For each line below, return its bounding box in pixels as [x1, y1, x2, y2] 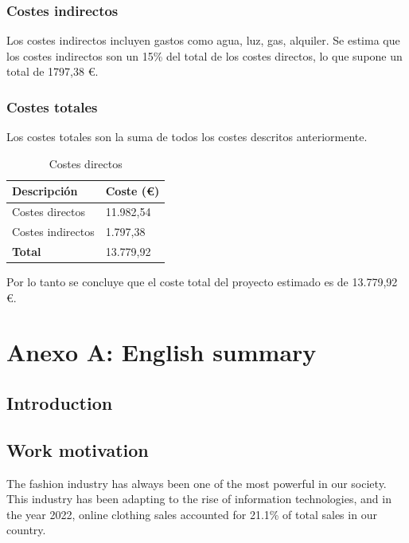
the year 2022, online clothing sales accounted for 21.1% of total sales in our [6, 506, 377, 522]
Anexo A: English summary [6, 336, 317, 368]
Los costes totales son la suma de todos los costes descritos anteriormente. [6, 128, 368, 145]
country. [6, 521, 46, 538]
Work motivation [6, 437, 149, 462]
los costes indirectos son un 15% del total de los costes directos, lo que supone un [6, 47, 403, 64]
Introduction [6, 390, 113, 415]
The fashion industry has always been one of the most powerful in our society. [6, 474, 387, 491]
